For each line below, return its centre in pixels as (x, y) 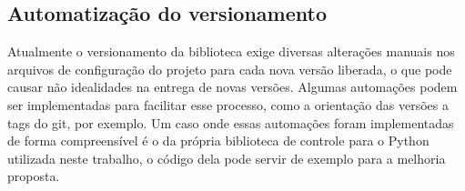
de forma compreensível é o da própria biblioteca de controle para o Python (218, 141)
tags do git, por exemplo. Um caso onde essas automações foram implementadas (231, 122)
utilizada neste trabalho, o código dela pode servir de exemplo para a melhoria (227, 158)
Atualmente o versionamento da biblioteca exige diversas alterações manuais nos (231, 51)
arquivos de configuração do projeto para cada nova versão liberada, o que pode (230, 69)
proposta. (34, 176)
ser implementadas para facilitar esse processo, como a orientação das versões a (228, 104)
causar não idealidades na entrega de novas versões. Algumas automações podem (232, 87)
